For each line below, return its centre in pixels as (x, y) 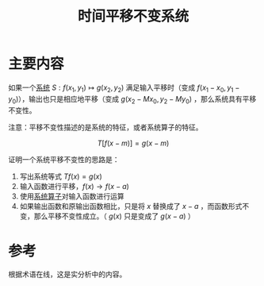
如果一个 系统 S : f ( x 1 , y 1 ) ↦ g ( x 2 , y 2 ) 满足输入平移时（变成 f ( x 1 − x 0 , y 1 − (124, 88)
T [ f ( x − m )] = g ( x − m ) (133, 143)
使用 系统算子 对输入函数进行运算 (72, 196)
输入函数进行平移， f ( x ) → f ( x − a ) (74, 186)
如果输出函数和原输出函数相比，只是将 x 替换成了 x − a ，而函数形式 (131, 206)
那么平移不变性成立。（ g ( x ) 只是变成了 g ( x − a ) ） (115, 216)
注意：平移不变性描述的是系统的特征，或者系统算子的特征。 (105, 127)
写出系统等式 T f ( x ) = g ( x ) (61, 176)
